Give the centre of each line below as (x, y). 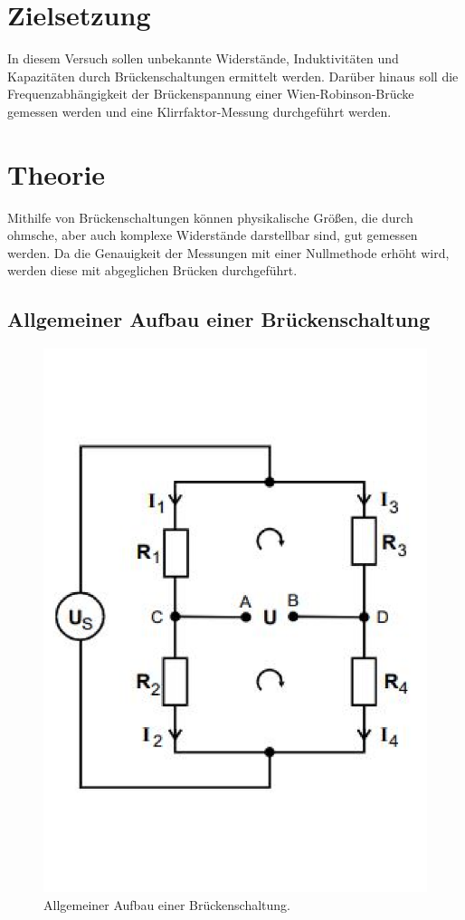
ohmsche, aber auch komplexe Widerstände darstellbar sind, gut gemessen (213, 235)
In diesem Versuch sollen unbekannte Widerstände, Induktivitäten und (203, 58)
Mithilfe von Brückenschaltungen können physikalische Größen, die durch (210, 217)
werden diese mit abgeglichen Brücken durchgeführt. (152, 270)
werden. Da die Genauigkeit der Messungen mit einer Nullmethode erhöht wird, (228, 252)
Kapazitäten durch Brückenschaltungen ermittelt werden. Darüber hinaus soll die (233, 76)
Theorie (57, 173)
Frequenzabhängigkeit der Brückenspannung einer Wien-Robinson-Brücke (211, 94)
